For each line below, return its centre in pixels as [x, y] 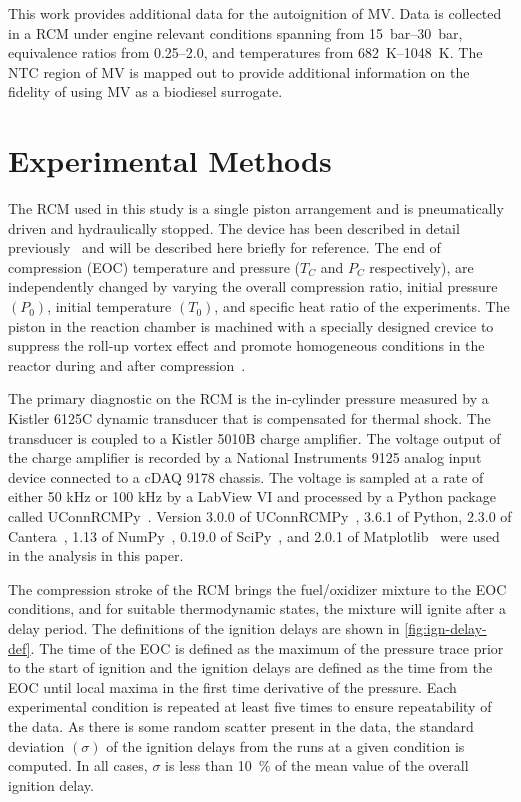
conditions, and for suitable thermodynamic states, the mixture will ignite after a [257, 608]
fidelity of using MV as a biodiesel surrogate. [145, 91]
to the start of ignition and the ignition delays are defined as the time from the [250, 667]
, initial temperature [109, 306]
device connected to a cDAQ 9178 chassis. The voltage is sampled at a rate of [246, 476]
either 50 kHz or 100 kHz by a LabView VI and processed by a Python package [252, 496]
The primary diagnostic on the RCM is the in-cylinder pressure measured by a [248, 398]
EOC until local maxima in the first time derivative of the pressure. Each [232, 686]
